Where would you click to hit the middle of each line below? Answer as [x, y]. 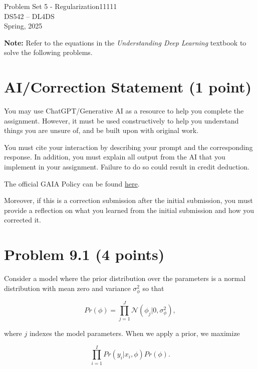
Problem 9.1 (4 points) [84, 254]
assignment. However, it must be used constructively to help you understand [121, 120]
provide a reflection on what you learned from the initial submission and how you [129, 210]
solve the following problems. [48, 52]
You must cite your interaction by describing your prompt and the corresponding [128, 147]
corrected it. [23, 220]
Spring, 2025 [23, 26]
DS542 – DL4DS [29, 16]
